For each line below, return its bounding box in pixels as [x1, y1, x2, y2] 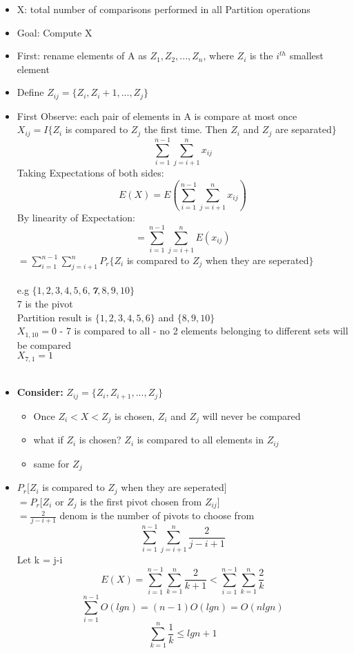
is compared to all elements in [137, 432, 264, 447]
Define [17, 85, 44, 99]
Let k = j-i [17, 552, 63, 567]
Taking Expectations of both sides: [17, 165, 164, 179]
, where [203, 48, 234, 63]
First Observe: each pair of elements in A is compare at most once [17, 108, 297, 123]
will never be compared [202, 408, 301, 423]
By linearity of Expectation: [17, 210, 135, 225]
